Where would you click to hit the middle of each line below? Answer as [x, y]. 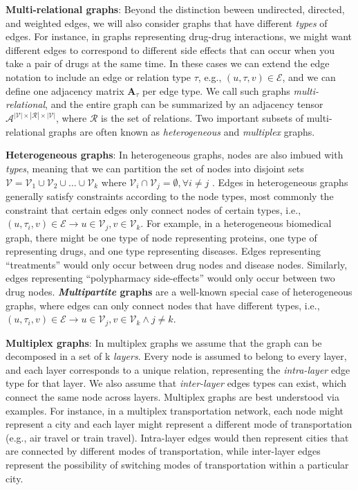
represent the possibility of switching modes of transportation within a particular [177, 465]
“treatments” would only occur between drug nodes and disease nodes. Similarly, [177, 264]
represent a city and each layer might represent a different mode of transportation [179, 424]
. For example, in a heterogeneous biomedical [236, 223]
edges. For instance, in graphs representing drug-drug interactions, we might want [179, 36]
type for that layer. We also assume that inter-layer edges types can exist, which [176, 383]
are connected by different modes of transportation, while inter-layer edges [163, 451]
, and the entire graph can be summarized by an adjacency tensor [184, 104]
